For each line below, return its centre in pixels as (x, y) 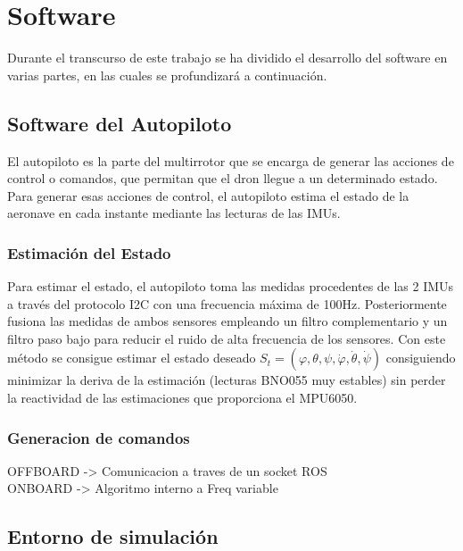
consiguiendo (421, 358)
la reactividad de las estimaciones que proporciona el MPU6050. (182, 398)
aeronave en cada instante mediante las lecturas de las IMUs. (174, 213)
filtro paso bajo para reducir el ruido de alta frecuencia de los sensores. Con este (227, 338)
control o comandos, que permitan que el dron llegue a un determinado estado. (223, 178)
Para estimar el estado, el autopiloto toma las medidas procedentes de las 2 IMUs (231, 286)
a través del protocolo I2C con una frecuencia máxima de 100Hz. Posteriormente (227, 303)
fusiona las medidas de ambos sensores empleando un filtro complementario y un (227, 321)
